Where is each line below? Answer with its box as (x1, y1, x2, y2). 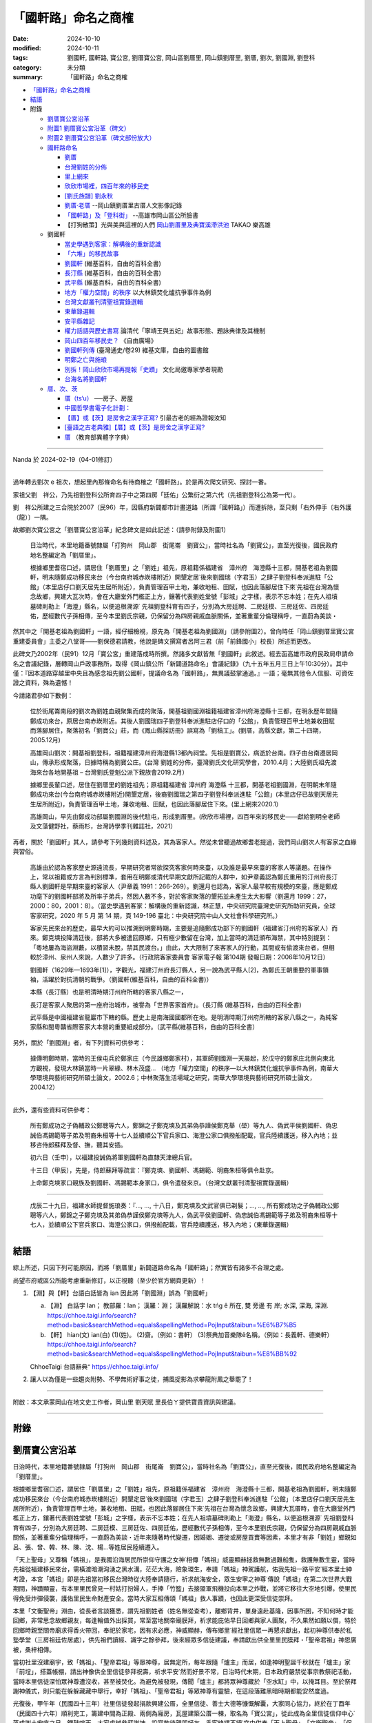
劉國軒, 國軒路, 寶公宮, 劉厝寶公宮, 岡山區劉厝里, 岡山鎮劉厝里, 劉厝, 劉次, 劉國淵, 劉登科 (67, 54, 316, 62)
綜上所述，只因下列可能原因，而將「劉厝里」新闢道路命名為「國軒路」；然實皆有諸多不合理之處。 (12, 1263, 287, 1272)
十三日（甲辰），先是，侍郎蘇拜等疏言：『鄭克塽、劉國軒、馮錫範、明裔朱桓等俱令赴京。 (30, 1165, 278, 1174)
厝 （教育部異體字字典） (64, 433, 133, 441)
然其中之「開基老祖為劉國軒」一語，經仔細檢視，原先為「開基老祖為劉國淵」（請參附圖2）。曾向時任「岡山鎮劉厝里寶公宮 (12, 627, 355, 635)
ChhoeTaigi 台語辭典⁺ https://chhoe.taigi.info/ (30, 1362, 158, 1371)
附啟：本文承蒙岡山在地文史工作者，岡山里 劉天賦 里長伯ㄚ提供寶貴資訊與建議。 (12, 1398, 240, 1406)
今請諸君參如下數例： (12, 691, 74, 700)
